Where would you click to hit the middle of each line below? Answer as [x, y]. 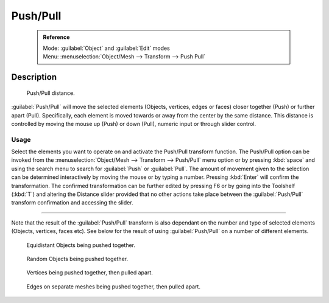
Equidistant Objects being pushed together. [81, 245]
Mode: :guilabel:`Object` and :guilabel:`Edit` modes [106, 48]
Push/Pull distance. [51, 93]
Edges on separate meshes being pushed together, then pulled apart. [114, 287]
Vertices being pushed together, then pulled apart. [90, 273]
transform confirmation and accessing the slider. [72, 203]
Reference [56, 37]
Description [34, 77]
